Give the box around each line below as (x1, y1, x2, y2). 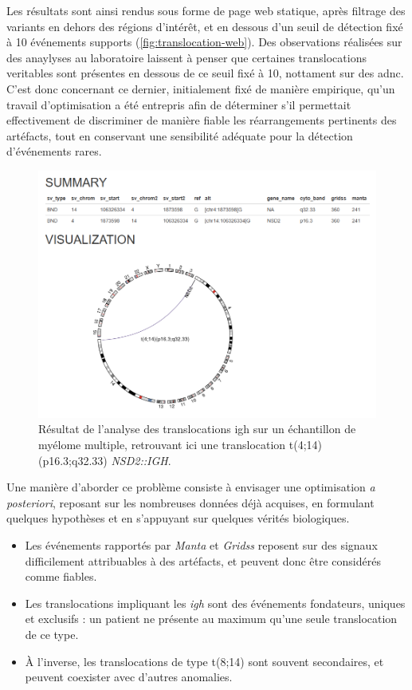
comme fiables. (25, 568, 97, 585)
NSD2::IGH (111, 451, 168, 468)
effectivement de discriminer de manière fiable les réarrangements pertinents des (6, 112, 397, 128)
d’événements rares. (6, 143, 102, 160)
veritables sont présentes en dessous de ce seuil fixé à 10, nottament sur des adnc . (6, 65, 404, 81)
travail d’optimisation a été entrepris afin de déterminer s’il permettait (6, 96, 351, 112)
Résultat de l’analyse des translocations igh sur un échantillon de (38, 420, 356, 437)
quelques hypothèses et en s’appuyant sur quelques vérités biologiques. (6, 510, 350, 526)
